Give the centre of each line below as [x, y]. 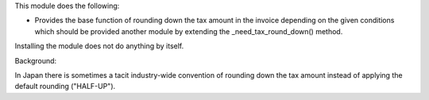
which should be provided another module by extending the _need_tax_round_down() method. [189, 31]
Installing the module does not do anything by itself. [99, 46]
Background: [36, 60]
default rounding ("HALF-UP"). [65, 87]
